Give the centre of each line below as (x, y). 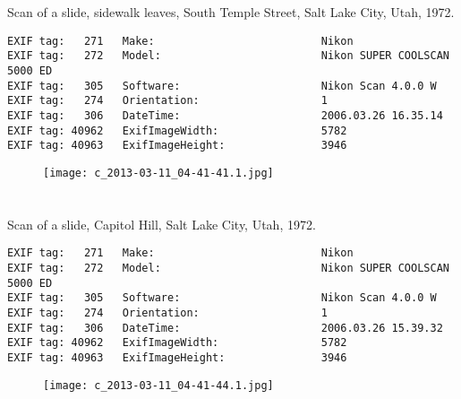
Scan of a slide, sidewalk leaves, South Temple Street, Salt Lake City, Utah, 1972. (231, 12)
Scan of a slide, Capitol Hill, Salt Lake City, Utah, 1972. (162, 224)
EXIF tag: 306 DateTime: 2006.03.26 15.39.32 (225, 328)
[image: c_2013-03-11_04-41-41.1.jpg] (158, 173)
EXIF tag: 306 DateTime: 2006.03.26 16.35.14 (225, 116)
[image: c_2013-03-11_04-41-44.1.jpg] (158, 385)
